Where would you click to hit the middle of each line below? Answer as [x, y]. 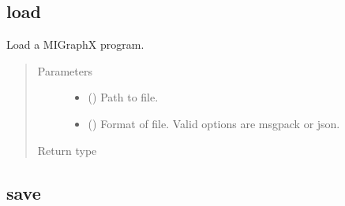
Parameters [65, 70]
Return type [67, 150]
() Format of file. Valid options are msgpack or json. [214, 123]
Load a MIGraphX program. [75, 44]
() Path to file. [123, 97]
